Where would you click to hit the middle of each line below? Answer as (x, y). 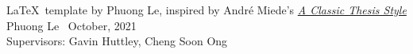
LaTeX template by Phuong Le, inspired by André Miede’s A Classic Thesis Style (206, 10)
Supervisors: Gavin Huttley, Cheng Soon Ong (117, 41)
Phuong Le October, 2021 (71, 25)
